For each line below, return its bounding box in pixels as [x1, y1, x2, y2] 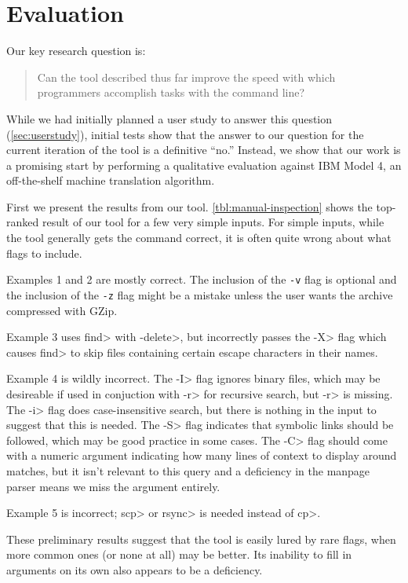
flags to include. [6, 244, 82, 261]
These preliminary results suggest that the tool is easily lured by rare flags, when [6, 530, 396, 547]
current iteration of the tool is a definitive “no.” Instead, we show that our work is [6, 141, 401, 158]
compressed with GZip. [6, 302, 118, 318]
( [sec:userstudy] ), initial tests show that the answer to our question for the [6, 126, 364, 142]
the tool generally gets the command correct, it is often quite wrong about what [6, 229, 392, 246]
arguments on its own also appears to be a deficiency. [6, 561, 263, 577]
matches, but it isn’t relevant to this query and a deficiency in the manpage [6, 462, 370, 478]
